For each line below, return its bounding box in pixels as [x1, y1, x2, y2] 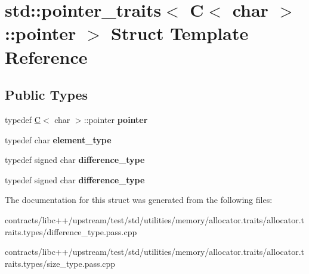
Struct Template [111, 21, 249, 45]
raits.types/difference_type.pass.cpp [5, 225, 137, 238]
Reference [5, 44, 88, 69]
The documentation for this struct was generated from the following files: [5, 193, 273, 206]
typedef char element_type [5, 133, 112, 146]
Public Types [5, 85, 88, 104]
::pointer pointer [84, 113, 148, 125]
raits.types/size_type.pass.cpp [5, 257, 116, 269]
